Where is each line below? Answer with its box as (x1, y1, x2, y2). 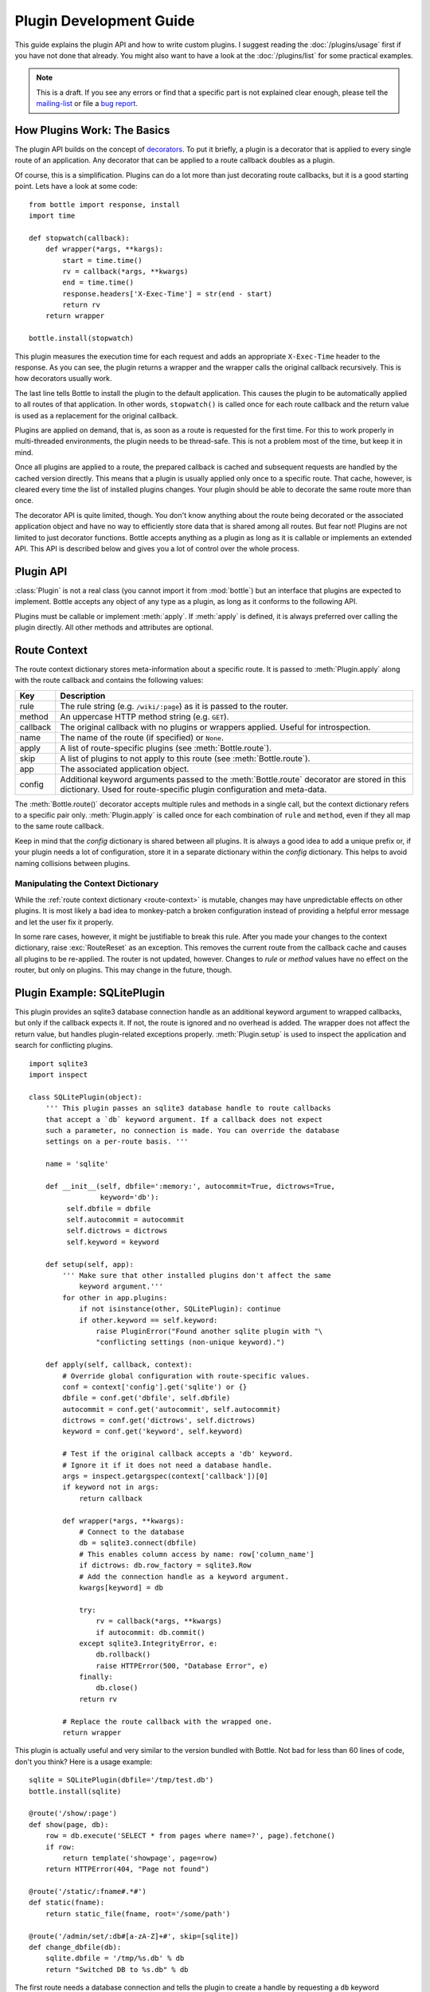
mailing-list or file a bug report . (36, 99, 139, 108)
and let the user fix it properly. (14, 917, 114, 927)
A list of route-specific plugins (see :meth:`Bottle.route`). (60, 742, 272, 753)
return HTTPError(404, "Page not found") (45, 1865, 210, 1874)
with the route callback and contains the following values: (14, 676, 204, 685)
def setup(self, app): (45, 1260, 135, 1269)
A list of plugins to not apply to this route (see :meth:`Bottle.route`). (60, 753, 311, 764)
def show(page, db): (29, 1820, 109, 1829)
